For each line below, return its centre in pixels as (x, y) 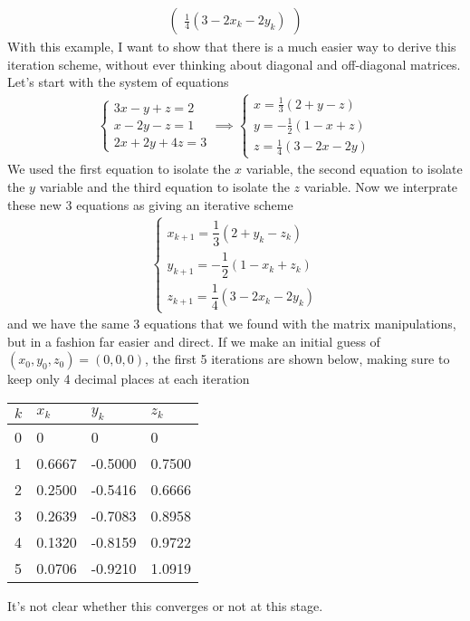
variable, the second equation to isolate (354, 169)
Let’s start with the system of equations (118, 82)
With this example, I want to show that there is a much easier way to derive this (232, 47)
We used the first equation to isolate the (119, 169)
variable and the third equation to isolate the (164, 187)
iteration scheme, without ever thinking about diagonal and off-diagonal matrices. (234, 64)
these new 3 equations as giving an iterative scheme (150, 204)
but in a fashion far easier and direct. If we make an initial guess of (194, 341)
